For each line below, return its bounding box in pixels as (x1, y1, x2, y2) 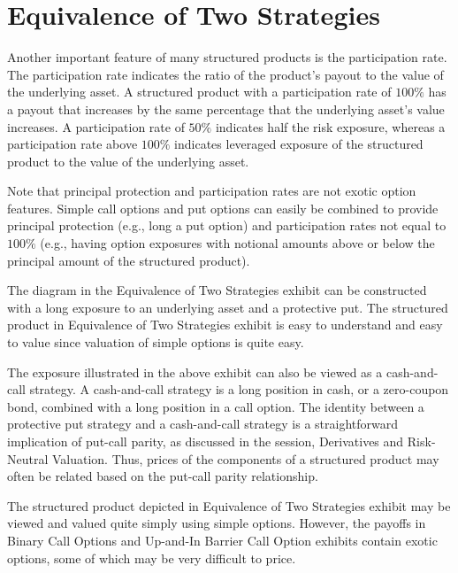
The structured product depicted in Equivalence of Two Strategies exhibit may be (7, 496, 451, 515)
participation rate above (7, 135, 138, 153)
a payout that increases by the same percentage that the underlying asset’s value (7, 99, 445, 118)
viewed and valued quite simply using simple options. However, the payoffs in (7, 514, 426, 532)
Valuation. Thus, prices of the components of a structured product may (51, 449, 439, 468)
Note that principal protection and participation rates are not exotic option (7, 182, 416, 200)
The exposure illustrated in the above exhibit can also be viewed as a (7, 362, 383, 381)
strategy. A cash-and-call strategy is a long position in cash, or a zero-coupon (29, 380, 449, 399)
